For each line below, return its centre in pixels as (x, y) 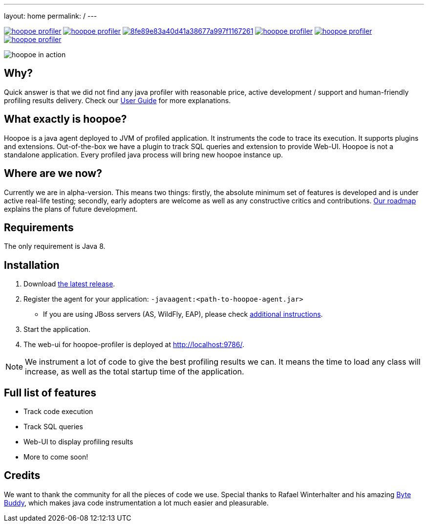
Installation (32, 265)
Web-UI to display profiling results (78, 442)
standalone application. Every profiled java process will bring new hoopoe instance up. (144, 154)
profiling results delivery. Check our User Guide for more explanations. (118, 100)
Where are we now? (53, 174)
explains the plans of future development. (71, 209)
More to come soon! (56, 457)
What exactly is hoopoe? (65, 119)
